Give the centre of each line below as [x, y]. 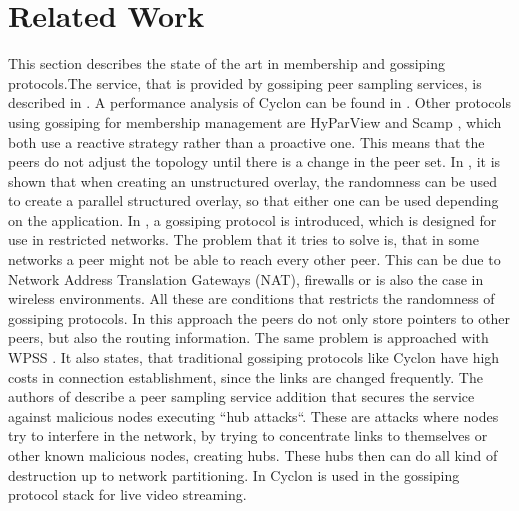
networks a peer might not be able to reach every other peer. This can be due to [254, 259]
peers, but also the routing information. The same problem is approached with [248, 337]
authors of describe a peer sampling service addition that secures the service [241, 396]
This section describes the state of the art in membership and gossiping [227, 63]
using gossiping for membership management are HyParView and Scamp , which [255, 121]
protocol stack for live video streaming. [127, 494]
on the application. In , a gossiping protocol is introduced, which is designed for [252, 219]
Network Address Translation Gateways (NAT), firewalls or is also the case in [246, 278]
